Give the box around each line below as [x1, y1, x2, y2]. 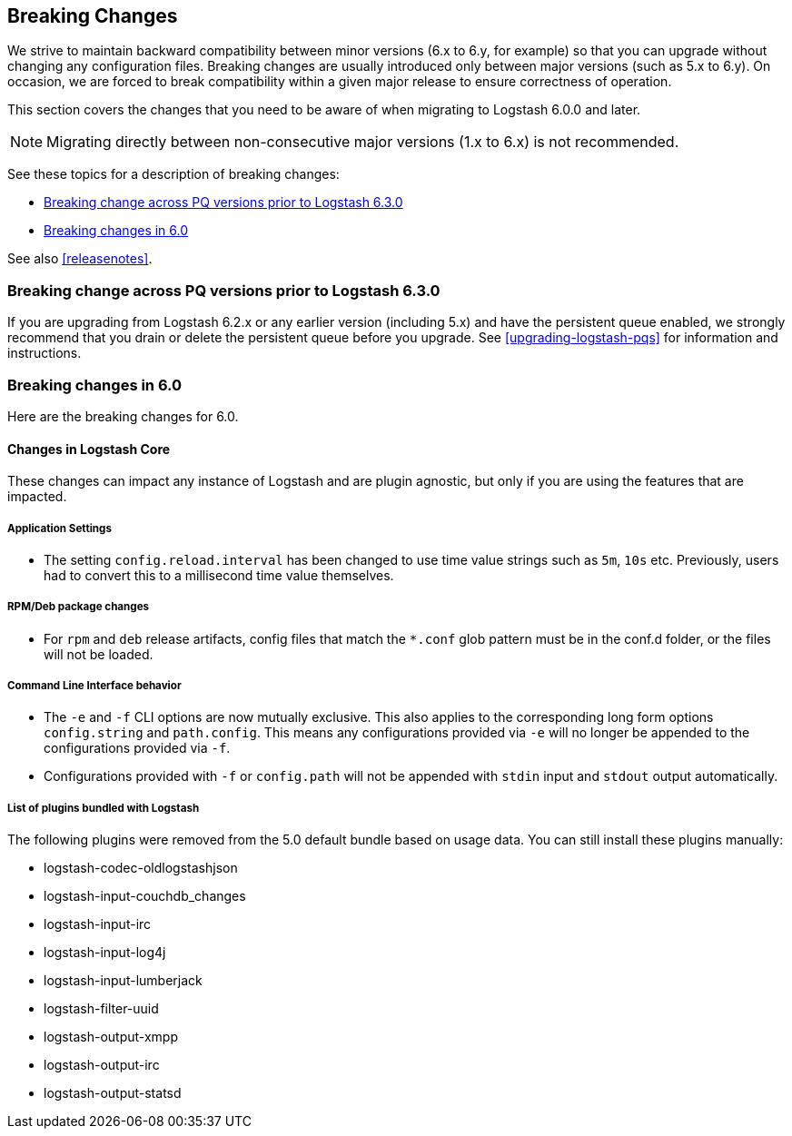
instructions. [7, 345, 82, 361]
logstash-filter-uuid [44, 1001, 159, 1017]
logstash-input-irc [44, 916, 152, 933]
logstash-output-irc [44, 1057, 160, 1073]
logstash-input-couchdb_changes [44, 888, 246, 904]
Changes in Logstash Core [7, 440, 171, 457]
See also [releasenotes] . [7, 251, 153, 267]
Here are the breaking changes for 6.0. [7, 408, 239, 424]
